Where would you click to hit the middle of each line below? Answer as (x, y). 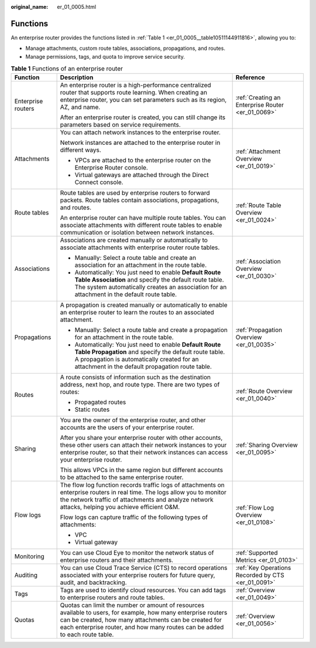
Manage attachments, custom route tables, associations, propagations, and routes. (125, 48)
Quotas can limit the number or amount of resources (132, 605)
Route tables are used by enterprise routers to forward (135, 193)
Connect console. (99, 182)
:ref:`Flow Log (255, 508)
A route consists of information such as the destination (135, 377)
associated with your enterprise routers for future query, (138, 575)
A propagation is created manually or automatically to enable (144, 305)
